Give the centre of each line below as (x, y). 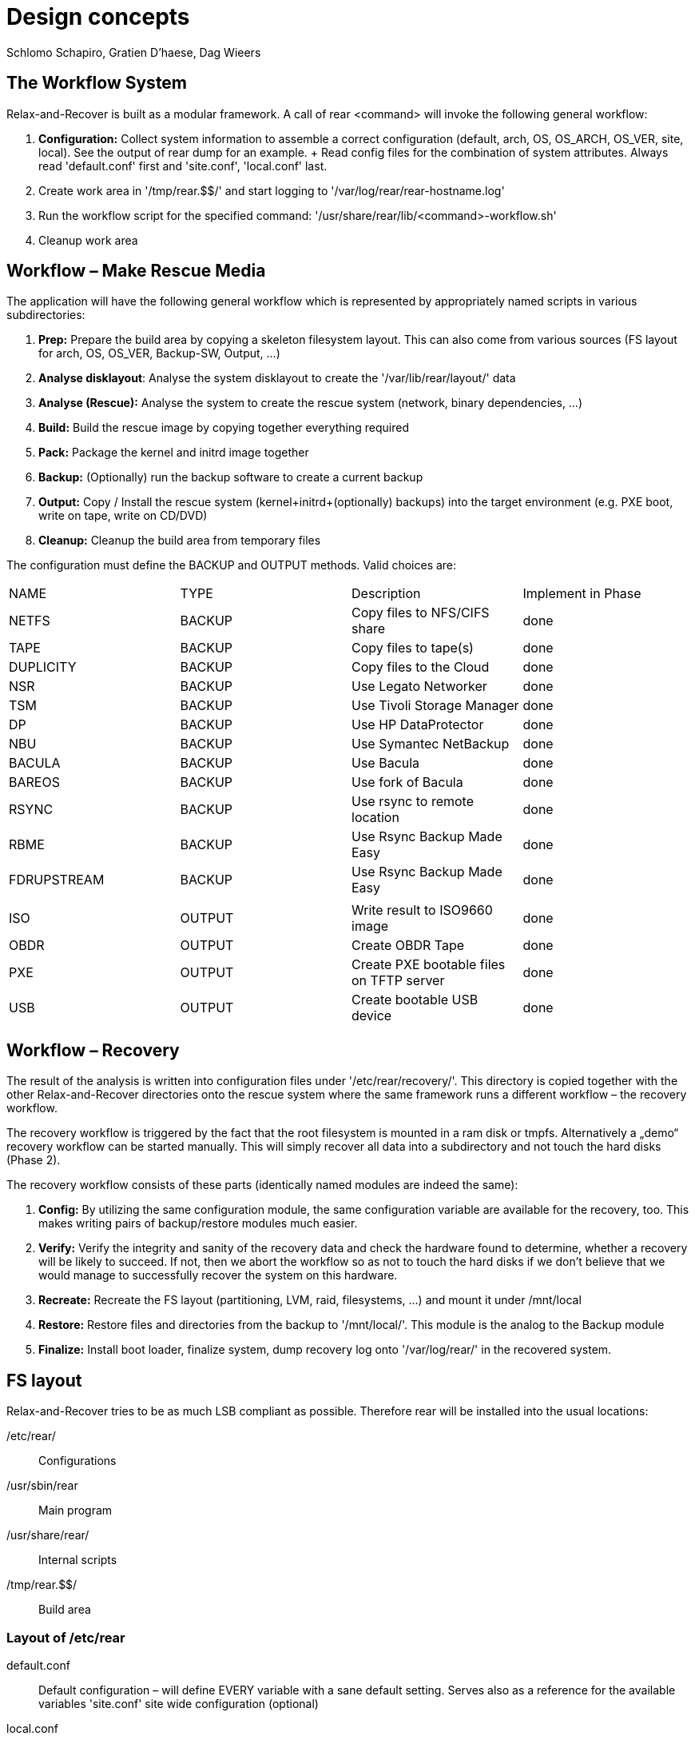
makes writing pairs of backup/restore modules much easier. (198, 1223)
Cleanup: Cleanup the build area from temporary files (180, 541)
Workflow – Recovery (93, 1050)
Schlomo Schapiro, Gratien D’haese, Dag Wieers (134, 52)
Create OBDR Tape (408, 946)
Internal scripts (78, 1560)
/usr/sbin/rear (42, 1486)
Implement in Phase (582, 594)
